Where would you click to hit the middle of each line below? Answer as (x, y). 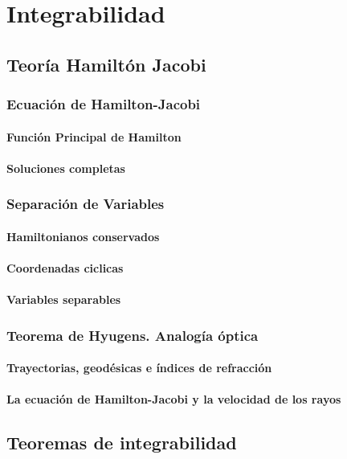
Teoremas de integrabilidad (122, 443)
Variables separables (64, 299)
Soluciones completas (66, 168)
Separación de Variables (86, 204)
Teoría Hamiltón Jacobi (106, 64)
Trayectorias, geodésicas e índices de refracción (139, 368)
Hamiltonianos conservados (83, 236)
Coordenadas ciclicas (65, 268)
